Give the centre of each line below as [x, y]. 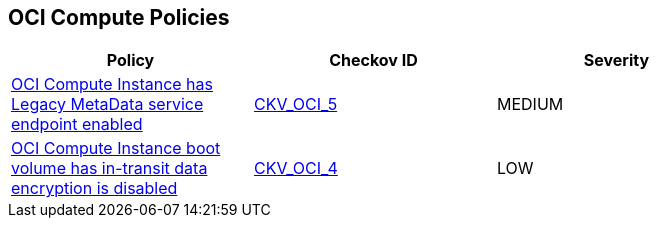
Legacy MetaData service [107, 104]
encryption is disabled [94, 188]
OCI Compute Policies [119, 17]
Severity [616, 60]
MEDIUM [530, 104]
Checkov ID [373, 60]
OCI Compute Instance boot [116, 148]
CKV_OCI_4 [295, 168]
